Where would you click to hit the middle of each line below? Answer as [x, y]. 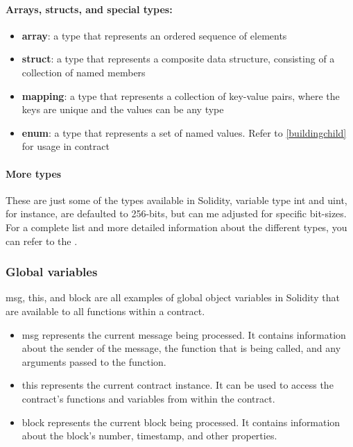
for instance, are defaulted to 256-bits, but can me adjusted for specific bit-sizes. [176, 213]
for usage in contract [66, 146]
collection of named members [84, 72]
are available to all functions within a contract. [105, 311]
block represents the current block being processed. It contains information [181, 422]
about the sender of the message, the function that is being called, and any [181, 348]
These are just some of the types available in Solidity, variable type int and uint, [176, 200]
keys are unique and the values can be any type [123, 109]
